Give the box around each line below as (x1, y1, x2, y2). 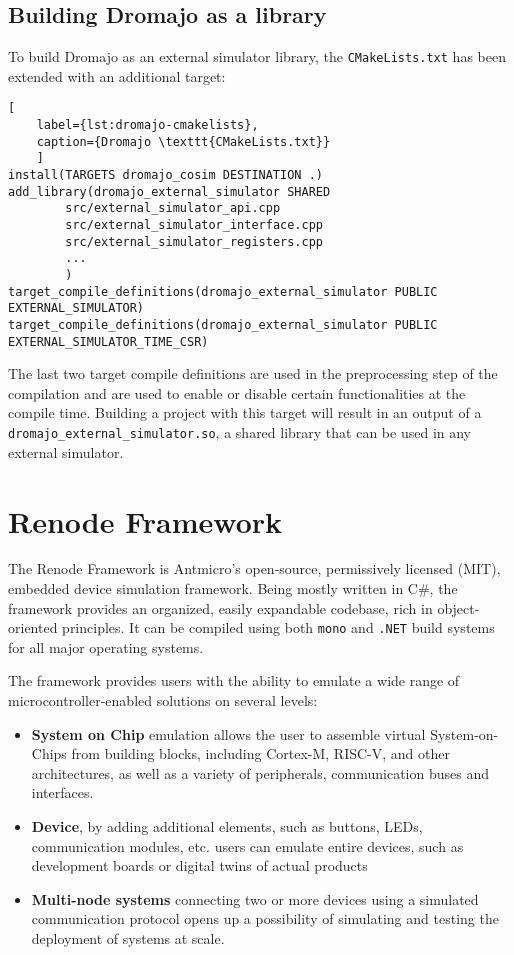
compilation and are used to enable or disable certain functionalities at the (8, 382, 466, 403)
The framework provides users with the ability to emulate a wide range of (8, 670, 460, 691)
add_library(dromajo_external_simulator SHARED (8, 184, 331, 199)
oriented (8, 617, 58, 638)
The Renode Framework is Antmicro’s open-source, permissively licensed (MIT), (8, 558, 501, 579)
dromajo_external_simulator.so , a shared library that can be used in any (8, 422, 472, 443)
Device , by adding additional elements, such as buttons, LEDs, (31, 816, 423, 837)
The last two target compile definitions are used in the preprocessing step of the (8, 363, 498, 384)
